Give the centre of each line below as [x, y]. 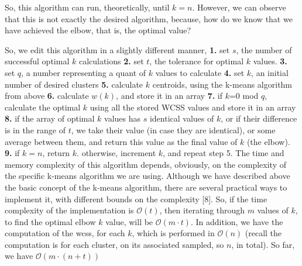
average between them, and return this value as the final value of [121, 141]
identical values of [182, 118]
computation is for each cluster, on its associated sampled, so [114, 244]
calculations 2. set [111, 61]
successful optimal [37, 61]
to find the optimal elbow [50, 221]
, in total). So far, [263, 244]
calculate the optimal [43, 107]
